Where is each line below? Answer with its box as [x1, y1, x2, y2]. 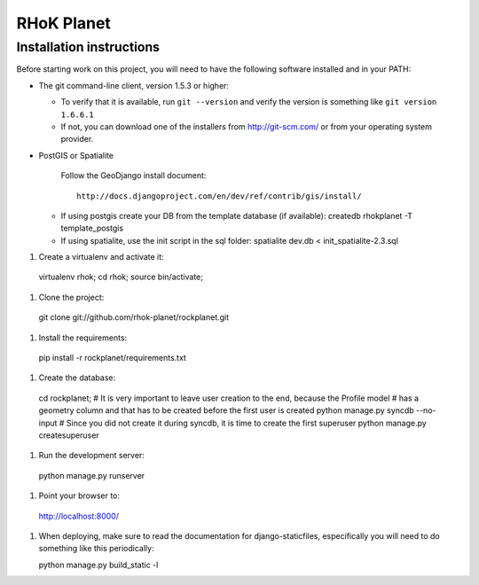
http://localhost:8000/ [38, 511, 120, 521]
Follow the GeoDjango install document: [60, 170, 207, 181]
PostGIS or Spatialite [38, 150, 114, 160]
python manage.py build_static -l [38, 559, 159, 570]
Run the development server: [38, 450, 145, 461]
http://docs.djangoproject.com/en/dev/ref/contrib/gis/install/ [76, 191, 363, 201]
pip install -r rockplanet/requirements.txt [38, 353, 186, 363]
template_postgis [60, 222, 124, 234]
